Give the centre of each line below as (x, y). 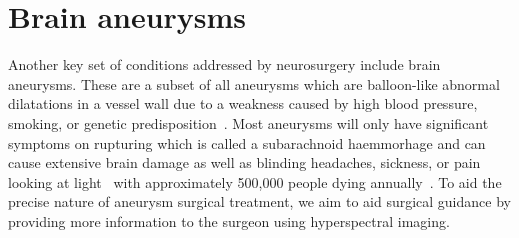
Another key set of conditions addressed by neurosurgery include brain (224, 64)
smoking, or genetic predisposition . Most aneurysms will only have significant (248, 122)
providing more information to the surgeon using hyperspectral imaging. (229, 220)
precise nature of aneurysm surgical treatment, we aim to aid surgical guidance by (259, 201)
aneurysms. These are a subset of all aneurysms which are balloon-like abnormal (254, 83)
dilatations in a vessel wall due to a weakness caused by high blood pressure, (243, 103)
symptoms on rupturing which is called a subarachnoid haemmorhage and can (247, 142)
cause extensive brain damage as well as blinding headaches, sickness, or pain (244, 162)
